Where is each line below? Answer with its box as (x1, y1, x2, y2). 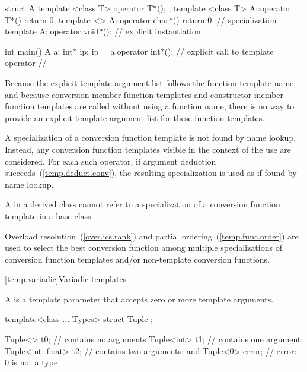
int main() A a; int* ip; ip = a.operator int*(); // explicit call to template (5, 45, 274, 57)
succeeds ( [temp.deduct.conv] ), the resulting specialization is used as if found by (5, 166, 297, 179)
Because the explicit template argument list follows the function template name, (5, 76, 296, 89)
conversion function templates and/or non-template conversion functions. (5, 253, 270, 265)
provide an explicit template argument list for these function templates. (5, 111, 265, 124)
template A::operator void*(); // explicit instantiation (5, 25, 201, 37)
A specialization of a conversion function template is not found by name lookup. (5, 131, 296, 144)
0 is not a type (5, 356, 58, 368)
